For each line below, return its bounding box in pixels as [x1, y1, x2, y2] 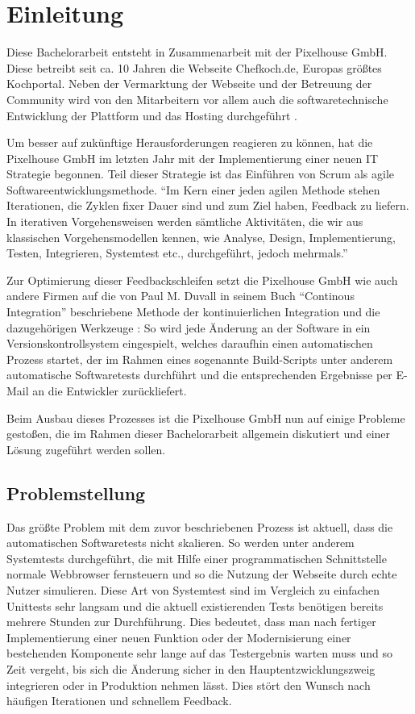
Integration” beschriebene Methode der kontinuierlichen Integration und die [6, 303, 380, 320]
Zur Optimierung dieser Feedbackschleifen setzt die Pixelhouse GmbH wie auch [6, 271, 398, 288]
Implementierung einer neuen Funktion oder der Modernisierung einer [6, 628, 351, 645]
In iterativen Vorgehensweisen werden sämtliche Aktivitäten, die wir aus [6, 213, 363, 230]
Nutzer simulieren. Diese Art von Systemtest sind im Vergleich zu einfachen [6, 581, 380, 598]
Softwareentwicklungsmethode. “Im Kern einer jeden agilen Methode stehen [6, 181, 380, 198]
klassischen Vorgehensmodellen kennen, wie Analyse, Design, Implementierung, [6, 228, 396, 245]
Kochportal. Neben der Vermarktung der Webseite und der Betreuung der [6, 75, 372, 92]
